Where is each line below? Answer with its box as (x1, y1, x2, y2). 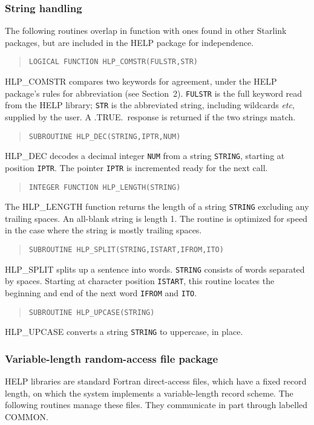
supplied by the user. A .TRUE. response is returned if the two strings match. (5, 110, 296, 123)
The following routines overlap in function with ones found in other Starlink (5, 24, 287, 37)
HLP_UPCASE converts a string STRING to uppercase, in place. (5, 325, 243, 338)
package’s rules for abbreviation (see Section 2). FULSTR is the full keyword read (5, 86, 303, 99)
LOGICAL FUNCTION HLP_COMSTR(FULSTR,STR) (28, 57, 198, 67)
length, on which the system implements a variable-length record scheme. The (5, 386, 293, 399)
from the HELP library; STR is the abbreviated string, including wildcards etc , (5, 99, 295, 111)
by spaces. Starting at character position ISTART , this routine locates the (5, 274, 275, 287)
